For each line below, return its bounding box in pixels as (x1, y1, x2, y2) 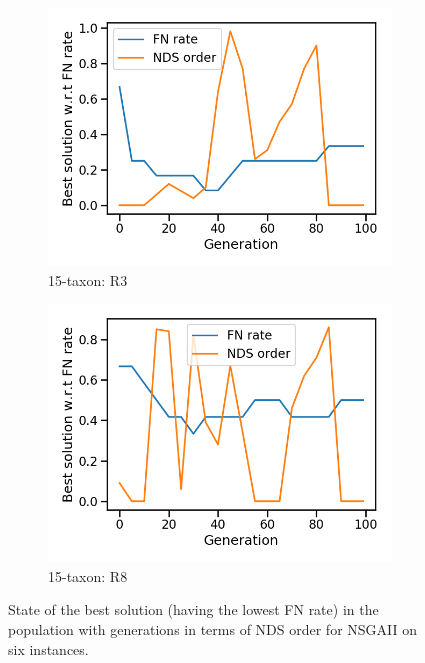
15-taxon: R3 (48, 269, 128, 290)
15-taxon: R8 (48, 565, 128, 586)
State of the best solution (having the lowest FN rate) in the (8, 599, 379, 620)
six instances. (8, 638, 89, 659)
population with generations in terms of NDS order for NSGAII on (8, 618, 418, 639)
